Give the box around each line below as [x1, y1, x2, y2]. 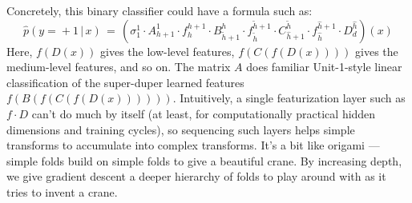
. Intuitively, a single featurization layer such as [172, 90, 406, 106]
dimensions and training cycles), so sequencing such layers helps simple [6, 121, 355, 137]
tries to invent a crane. [6, 183, 118, 200]
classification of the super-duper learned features [6, 74, 244, 90]
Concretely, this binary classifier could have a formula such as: [6, 2, 313, 18]
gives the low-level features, [100, 42, 235, 59]
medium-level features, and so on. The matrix [6, 58, 231, 75]
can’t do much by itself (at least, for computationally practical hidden [31, 105, 376, 121]
